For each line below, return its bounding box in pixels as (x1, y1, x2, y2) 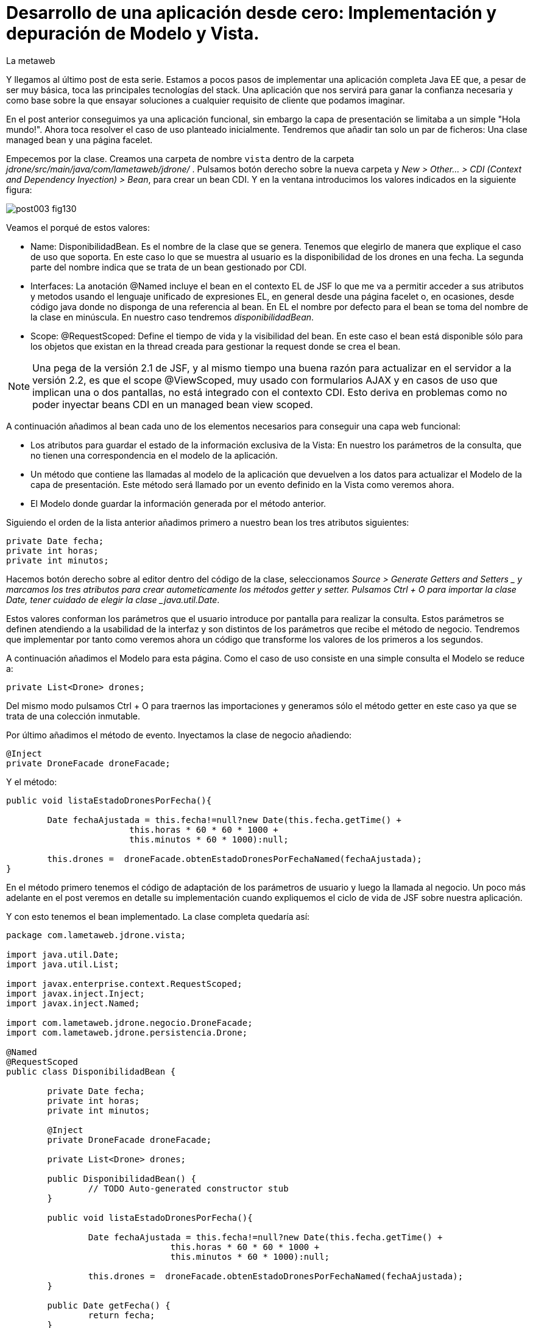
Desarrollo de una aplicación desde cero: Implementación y (6, 2, 497, 23)
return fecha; (88, 1310, 155, 1320)
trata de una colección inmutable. (6, 710, 140, 721)
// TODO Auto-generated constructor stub (88, 1183, 289, 1193)
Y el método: (6, 776, 57, 787)
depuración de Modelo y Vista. (6, 23, 259, 44)
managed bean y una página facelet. (6, 134, 153, 145)
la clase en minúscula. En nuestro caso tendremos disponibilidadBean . (30, 311, 314, 322)
